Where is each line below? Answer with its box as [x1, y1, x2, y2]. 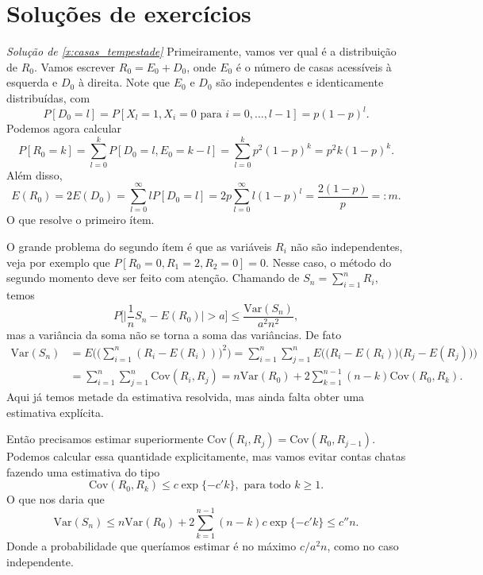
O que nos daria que [6, 491, 105, 507]
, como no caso [327, 538, 399, 554]
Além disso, [6, 166, 63, 183]
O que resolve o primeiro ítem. [6, 211, 155, 228]
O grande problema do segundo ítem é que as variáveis [6, 238, 272, 255]
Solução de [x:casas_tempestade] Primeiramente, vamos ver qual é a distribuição [6, 43, 397, 60]
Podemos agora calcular [6, 120, 122, 136]
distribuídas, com [6, 89, 90, 106]
